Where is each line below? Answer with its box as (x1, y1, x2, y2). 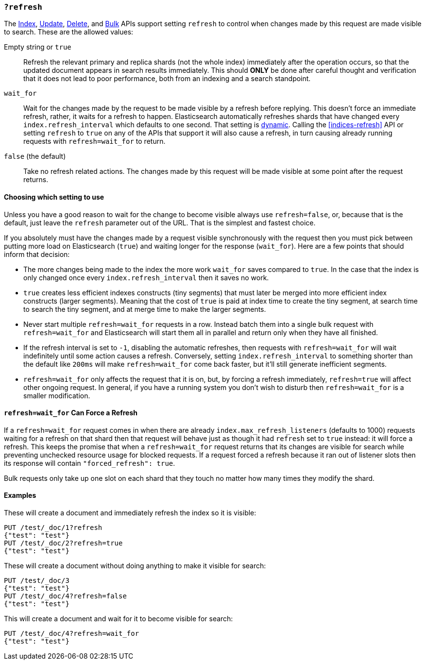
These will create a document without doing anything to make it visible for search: (4, 562, 266, 570)
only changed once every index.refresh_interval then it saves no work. (23, 273, 269, 282)
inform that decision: (4, 250, 70, 258)
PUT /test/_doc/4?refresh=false (4, 592, 127, 600)
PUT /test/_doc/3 (4, 577, 69, 585)
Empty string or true (4, 43, 71, 51)
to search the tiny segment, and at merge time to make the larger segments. (23, 305, 266, 313)
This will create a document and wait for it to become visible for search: (4, 614, 233, 623)
